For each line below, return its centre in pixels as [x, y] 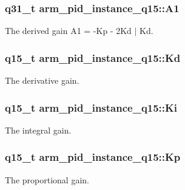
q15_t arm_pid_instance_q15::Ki [91, 107]
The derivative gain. [42, 80]
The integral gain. [38, 130]
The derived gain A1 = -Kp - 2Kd [68, 31]
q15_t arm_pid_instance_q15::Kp [93, 157]
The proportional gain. [47, 179]
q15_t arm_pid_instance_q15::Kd [93, 57]
